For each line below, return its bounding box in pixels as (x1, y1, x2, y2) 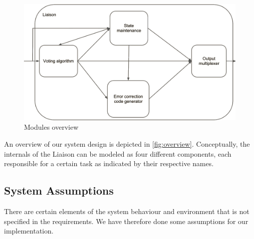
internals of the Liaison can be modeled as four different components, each (4, 148, 232, 159)
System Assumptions (4, 183, 114, 198)
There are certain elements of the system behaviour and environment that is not (4, 206, 250, 217)
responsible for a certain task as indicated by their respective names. (4, 158, 214, 169)
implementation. (4, 226, 54, 236)
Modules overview (24, 122, 79, 132)
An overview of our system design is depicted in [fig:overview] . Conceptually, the (4, 139, 250, 149)
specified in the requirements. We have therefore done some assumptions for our (4, 216, 249, 226)
